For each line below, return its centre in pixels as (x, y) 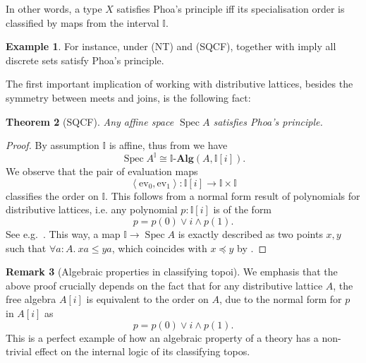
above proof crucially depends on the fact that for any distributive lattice (164, 285)
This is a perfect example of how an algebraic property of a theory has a (162, 337)
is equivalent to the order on (147, 299)
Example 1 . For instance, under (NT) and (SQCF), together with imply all (171, 46)
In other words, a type (54, 8)
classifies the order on (52, 195)
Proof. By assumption (53, 145)
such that (26, 248)
